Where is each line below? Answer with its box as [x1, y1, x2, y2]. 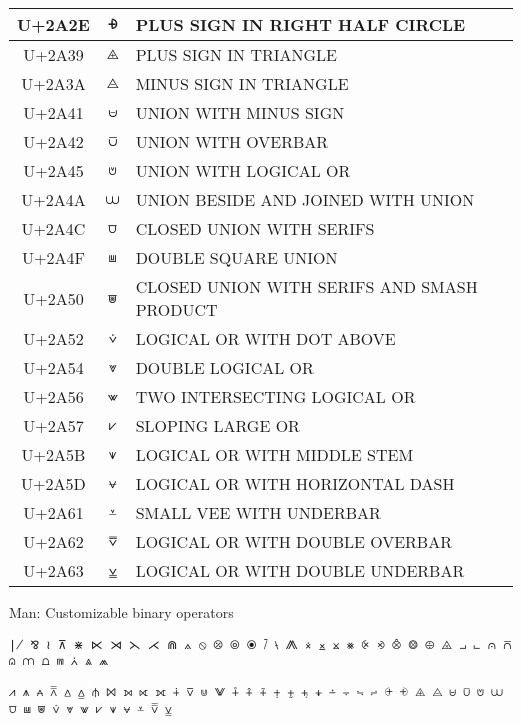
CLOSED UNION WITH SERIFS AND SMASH [135, 275, 478, 298]
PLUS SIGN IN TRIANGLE [135, 43, 337, 66]
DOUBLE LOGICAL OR [135, 356, 314, 379]
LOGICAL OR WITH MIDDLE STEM [135, 443, 414, 466]
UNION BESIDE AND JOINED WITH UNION [135, 188, 475, 211]
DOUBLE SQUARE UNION [135, 246, 338, 269]
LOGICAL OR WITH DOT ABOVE [135, 327, 396, 350]
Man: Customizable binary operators [9, 602, 234, 622]
